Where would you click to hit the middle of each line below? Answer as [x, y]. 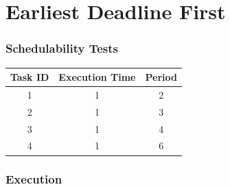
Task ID [30, 77]
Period [161, 77]
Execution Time [97, 77]
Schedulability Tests [62, 48]
